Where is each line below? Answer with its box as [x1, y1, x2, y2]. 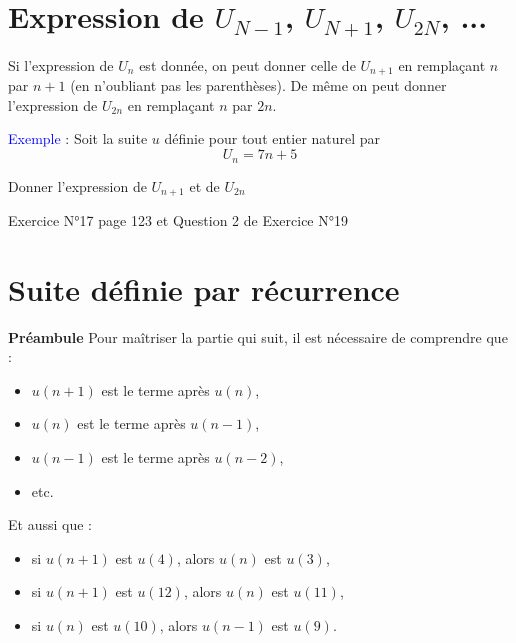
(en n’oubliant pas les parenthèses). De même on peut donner [70, 75, 447, 96]
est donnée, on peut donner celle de [139, 54, 356, 75]
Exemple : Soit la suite [8, 128, 148, 149]
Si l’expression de [8, 54, 114, 75]
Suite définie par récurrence [8, 268, 400, 309]
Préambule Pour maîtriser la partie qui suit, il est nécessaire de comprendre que [8, 326, 508, 347]
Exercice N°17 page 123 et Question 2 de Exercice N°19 [8, 209, 348, 230]
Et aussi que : [8, 514, 92, 535]
